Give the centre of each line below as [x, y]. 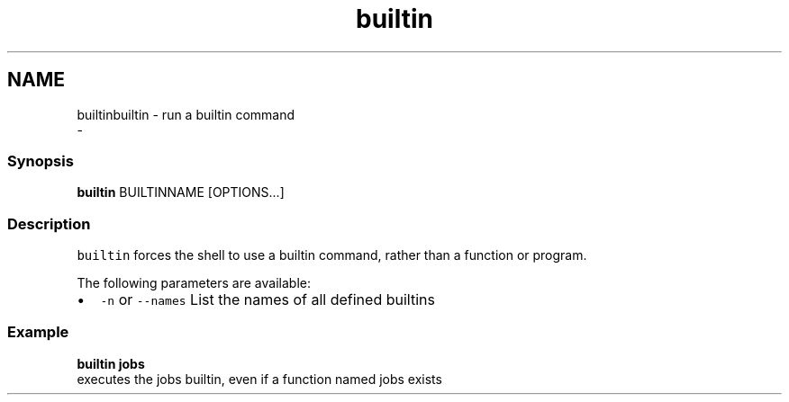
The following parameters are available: [194, 283]
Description [49, 223]
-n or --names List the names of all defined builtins [268, 300]
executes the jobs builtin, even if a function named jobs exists [259, 379]
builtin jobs [111, 363]
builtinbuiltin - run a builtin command [186, 114]
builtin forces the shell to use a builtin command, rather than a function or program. [332, 255]
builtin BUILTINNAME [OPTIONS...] [181, 192]
